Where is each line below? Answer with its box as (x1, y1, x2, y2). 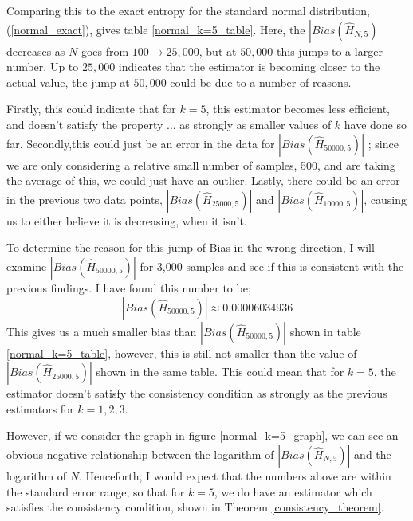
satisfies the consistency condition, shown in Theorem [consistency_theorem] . (6, 499, 384, 515)
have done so (344, 116, 407, 132)
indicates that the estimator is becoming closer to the (118, 58, 380, 75)
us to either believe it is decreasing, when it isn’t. (6, 212, 247, 229)
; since (368, 135, 399, 151)
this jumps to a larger (277, 42, 383, 59)
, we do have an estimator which (214, 483, 372, 499)
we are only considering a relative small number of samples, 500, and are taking (6, 156, 395, 173)
